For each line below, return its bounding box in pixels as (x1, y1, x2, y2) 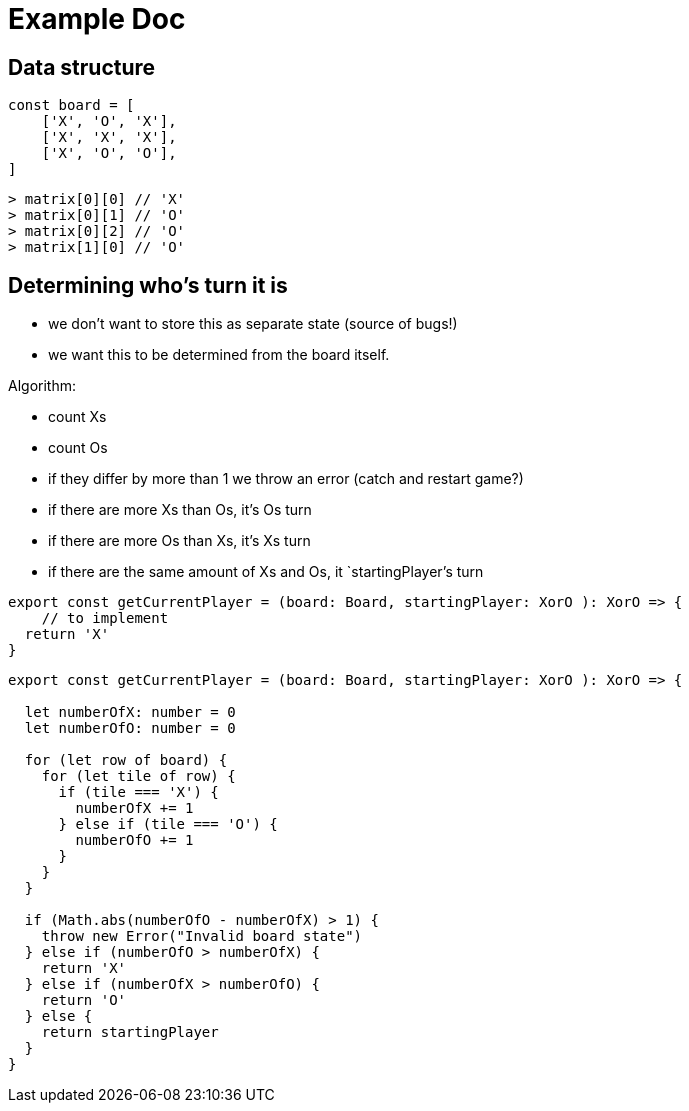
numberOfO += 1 (75, 832, 194, 849)
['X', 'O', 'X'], (41, 113, 177, 130)
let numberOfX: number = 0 (24, 704, 236, 721)
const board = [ (8, 97, 135, 114)
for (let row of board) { (24, 752, 228, 769)
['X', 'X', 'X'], (41, 129, 177, 146)
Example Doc (8, 2, 186, 36)
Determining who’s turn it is (8, 272, 288, 298)
